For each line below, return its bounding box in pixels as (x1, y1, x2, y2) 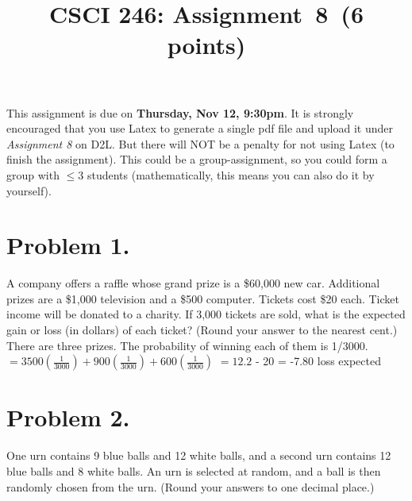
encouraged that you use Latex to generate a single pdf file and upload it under (6, 120, 393, 137)
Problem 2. (6, 401, 130, 434)
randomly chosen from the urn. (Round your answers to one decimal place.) (6, 478, 375, 495)
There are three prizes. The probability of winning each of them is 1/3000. (6, 337, 368, 353)
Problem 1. (6, 229, 130, 261)
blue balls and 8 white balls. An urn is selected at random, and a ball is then (6, 462, 381, 479)
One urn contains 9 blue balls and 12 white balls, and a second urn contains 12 (6, 447, 391, 464)
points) (167, 29, 246, 61)
